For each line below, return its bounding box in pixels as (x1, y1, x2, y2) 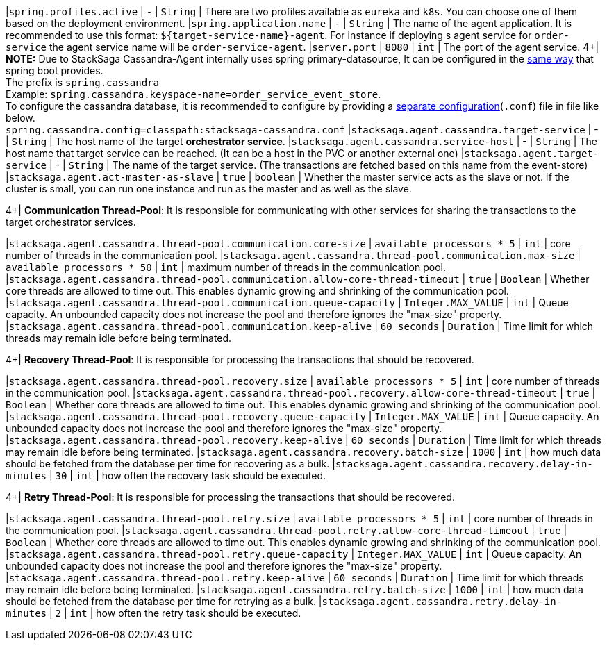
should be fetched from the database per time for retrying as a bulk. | (6, 595, 322, 607)
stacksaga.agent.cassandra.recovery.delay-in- (335, 458, 593, 470)
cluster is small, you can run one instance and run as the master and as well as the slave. (6, 183, 412, 194)
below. (6, 112, 35, 124)
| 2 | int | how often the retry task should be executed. (49, 607, 301, 619)
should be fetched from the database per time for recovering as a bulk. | (6, 458, 335, 470)
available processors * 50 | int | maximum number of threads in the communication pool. (6, 261, 446, 273)
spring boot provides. (6, 65, 103, 76)
